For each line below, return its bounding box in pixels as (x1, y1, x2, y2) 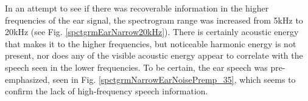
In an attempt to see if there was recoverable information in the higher (5, 2, 269, 14)
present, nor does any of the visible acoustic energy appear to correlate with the (5, 49, 303, 62)
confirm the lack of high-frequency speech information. (5, 85, 208, 97)
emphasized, (5, 73, 50, 85)
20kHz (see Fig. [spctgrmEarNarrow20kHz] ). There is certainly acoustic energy (5, 25, 299, 38)
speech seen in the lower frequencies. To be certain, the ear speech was (5, 60, 268, 73)
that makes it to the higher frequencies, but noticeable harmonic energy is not (5, 37, 296, 50)
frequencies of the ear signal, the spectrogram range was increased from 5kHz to (5, 13, 303, 26)
